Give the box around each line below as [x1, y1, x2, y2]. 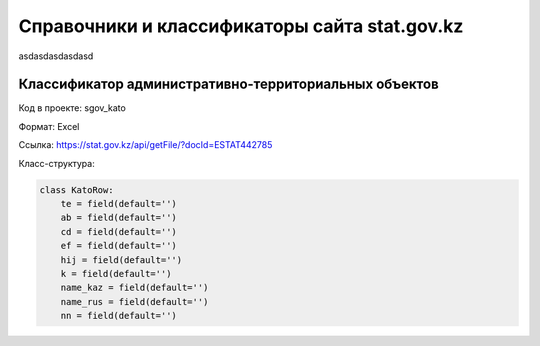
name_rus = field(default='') [60, 296, 209, 307]
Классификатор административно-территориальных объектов [18, 76, 439, 93]
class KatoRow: [39, 184, 114, 195]
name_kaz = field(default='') [60, 282, 209, 294]
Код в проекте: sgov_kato [18, 102, 127, 114]
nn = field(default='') [60, 310, 177, 322]
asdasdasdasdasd [18, 50, 94, 62]
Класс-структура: [18, 157, 95, 169]
